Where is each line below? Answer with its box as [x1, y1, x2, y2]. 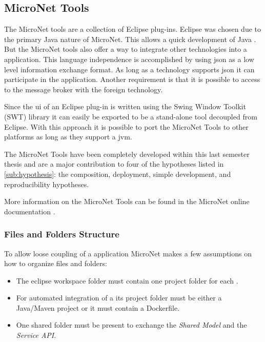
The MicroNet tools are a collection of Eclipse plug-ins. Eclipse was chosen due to [4, 24, 261, 34]
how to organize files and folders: [4, 258, 107, 269]
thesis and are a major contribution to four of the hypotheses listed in [4, 158, 224, 169]
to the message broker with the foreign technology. [4, 84, 163, 94]
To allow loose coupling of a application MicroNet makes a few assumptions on [4, 248, 252, 258]
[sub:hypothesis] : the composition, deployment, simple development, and [4, 168, 231, 179]
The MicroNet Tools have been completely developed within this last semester [4, 148, 250, 159]
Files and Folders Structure [4, 228, 119, 240]
